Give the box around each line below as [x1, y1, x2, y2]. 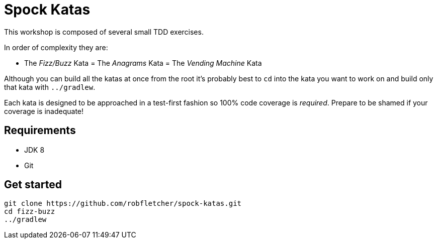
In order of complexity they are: [4, 43, 108, 52]
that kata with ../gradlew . [4, 82, 96, 91]
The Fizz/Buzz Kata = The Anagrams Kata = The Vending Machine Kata [24, 58, 262, 67]
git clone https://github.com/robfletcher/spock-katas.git [4, 199, 242, 208]
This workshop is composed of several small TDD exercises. [4, 27, 204, 36]
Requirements [4, 124, 76, 137]
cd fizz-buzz [4, 207, 55, 216]
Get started [4, 178, 62, 191]
